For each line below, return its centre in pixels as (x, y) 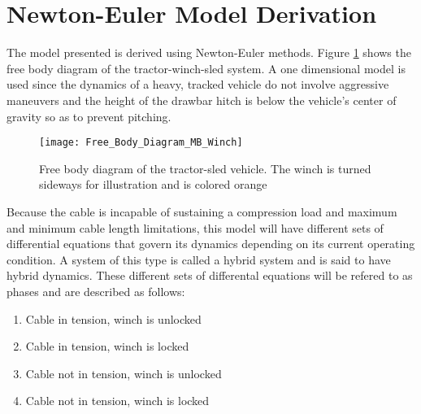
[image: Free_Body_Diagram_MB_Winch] (141, 143)
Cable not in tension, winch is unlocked (124, 373)
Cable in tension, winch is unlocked (113, 318)
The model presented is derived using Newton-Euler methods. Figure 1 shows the (209, 52)
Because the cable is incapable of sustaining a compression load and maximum (202, 211)
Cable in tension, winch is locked (107, 346)
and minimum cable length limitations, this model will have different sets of (195, 227)
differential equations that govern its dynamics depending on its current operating (211, 244)
